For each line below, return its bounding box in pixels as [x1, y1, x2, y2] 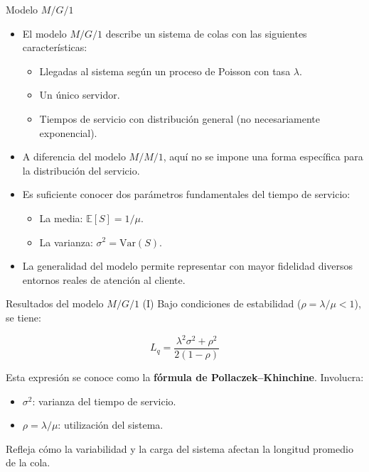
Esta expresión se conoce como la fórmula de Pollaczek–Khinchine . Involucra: [6, 370, 364, 385]
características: [22, 40, 87, 55]
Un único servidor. [39, 87, 120, 102]
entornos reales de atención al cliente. [22, 272, 186, 287]
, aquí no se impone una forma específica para [163, 149, 363, 164]
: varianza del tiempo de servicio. [32, 393, 176, 408]
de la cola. [6, 455, 50, 470]
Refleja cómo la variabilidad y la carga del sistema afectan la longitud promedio [6, 441, 353, 456]
